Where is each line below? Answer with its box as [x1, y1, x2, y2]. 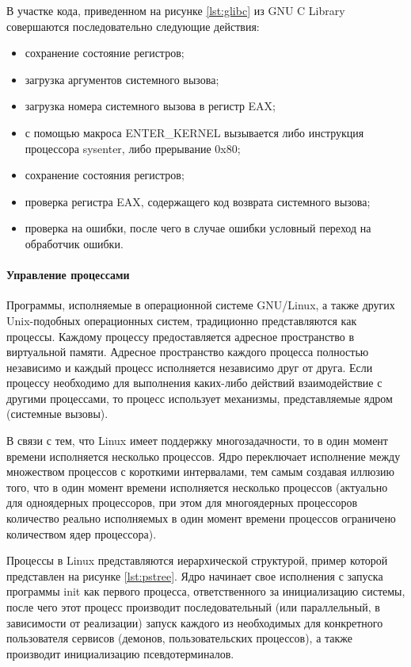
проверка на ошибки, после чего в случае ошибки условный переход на [25, 220, 371, 236]
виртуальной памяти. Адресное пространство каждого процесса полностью [6, 343, 369, 360]
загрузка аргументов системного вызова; [25, 71, 219, 87]
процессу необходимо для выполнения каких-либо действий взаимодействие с [6, 374, 382, 391]
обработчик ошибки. [25, 235, 124, 251]
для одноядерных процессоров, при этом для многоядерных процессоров [6, 494, 358, 511]
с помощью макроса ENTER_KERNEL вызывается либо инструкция [25, 124, 364, 140]
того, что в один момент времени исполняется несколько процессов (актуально [6, 478, 388, 495]
